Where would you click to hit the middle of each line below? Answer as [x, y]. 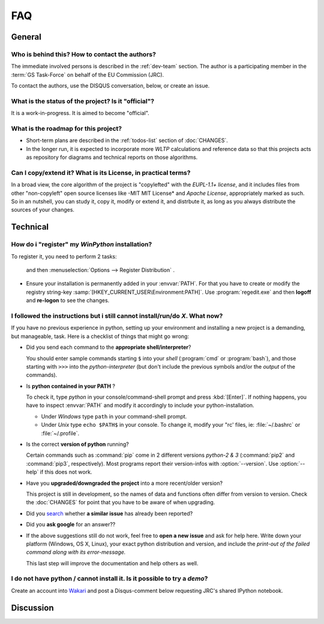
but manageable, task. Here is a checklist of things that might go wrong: [100, 336]
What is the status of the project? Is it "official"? [83, 101]
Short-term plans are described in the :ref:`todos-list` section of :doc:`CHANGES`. [127, 140]
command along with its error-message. [76, 552]
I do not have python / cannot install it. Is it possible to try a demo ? [109, 578]
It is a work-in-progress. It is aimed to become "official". [80, 113]
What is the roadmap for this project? [67, 129]
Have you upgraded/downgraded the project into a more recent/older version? [124, 483]
